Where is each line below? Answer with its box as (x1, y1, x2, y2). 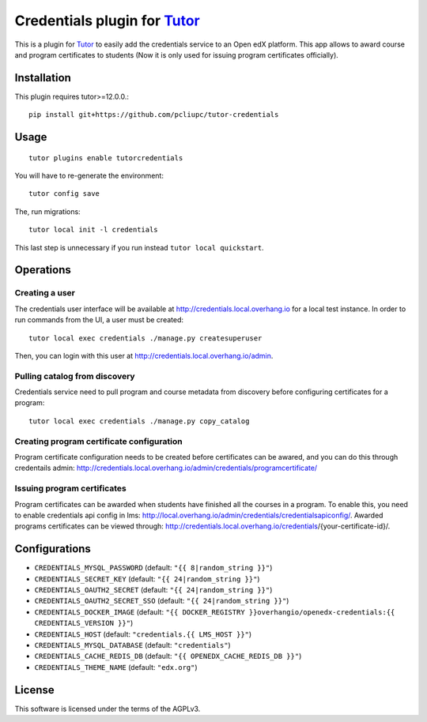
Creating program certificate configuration (14, 435, 183, 446)
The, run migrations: (14, 206, 81, 216)
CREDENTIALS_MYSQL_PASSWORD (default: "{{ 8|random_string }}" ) (34, 563, 273, 573)
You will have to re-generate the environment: (14, 171, 164, 181)
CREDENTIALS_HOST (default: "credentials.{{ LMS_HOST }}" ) (34, 629, 252, 639)
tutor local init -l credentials (28, 225, 158, 235)
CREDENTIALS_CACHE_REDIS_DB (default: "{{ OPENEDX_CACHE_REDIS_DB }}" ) (34, 652, 302, 661)
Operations (14, 263, 71, 276)
